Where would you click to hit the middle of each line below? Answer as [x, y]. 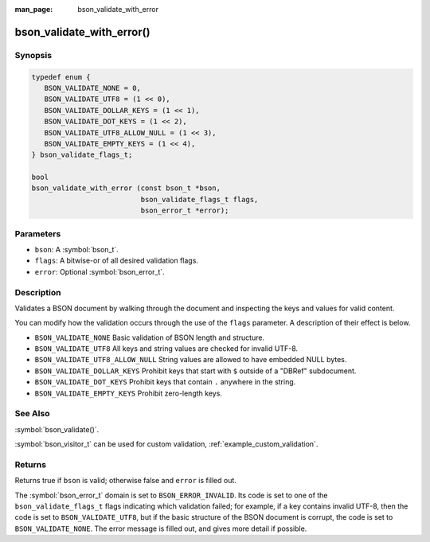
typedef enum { [61, 77]
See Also [32, 414]
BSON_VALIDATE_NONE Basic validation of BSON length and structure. [150, 337]
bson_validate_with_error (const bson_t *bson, [126, 188]
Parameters [38, 233]
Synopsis [33, 55]
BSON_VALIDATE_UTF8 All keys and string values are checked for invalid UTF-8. [166, 349]
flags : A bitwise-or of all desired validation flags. [117, 261]
